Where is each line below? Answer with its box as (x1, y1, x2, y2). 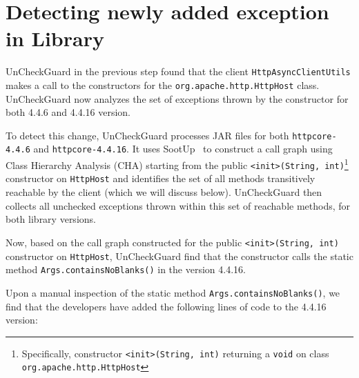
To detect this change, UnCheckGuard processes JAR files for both (6, 128, 289, 142)
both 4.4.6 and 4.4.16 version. (6, 105, 130, 119)
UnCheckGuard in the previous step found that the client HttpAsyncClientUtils (6, 64, 351, 79)
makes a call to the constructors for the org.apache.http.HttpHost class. (6, 77, 320, 92)
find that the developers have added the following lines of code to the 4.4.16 (6, 299, 327, 313)
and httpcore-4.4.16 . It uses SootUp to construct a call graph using (33, 141, 333, 156)
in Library (6, 24, 104, 52)
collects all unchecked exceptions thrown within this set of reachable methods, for (6, 198, 351, 212)
